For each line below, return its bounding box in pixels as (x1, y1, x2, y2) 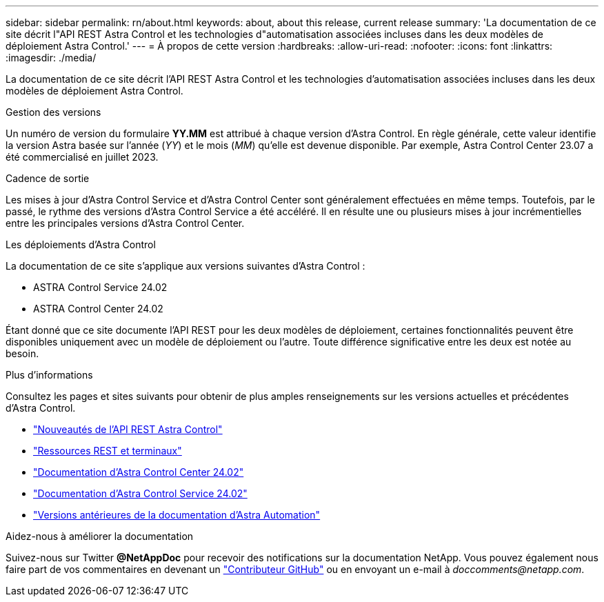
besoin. (6, 348, 39, 359)
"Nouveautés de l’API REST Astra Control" (33, 423, 223, 435)
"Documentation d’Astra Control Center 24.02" (33, 466, 244, 478)
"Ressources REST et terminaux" (33, 445, 182, 456)
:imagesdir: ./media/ (6, 52, 97, 63)
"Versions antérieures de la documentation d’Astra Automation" (33, 509, 321, 521)
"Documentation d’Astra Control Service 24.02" (33, 488, 248, 499)
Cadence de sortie (6, 172, 90, 184)
